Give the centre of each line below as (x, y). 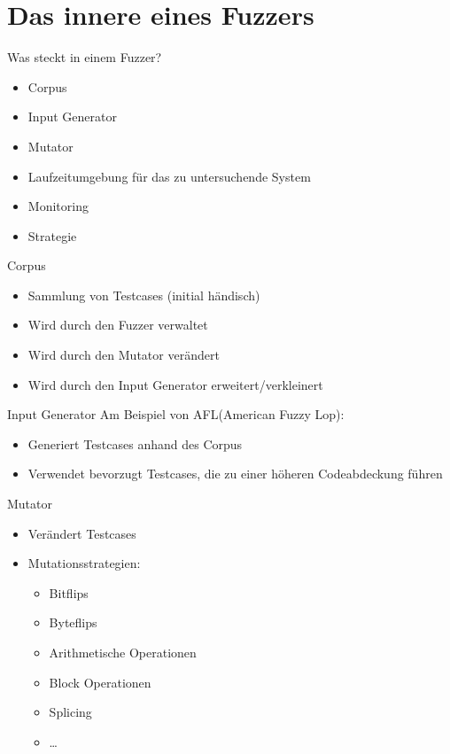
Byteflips (73, 622)
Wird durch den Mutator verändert (124, 355)
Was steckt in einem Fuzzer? (85, 57)
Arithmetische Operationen (123, 652)
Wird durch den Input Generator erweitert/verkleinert (175, 384)
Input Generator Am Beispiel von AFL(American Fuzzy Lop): (176, 414)
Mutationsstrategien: (84, 563)
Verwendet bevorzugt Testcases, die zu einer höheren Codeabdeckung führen (235, 474)
